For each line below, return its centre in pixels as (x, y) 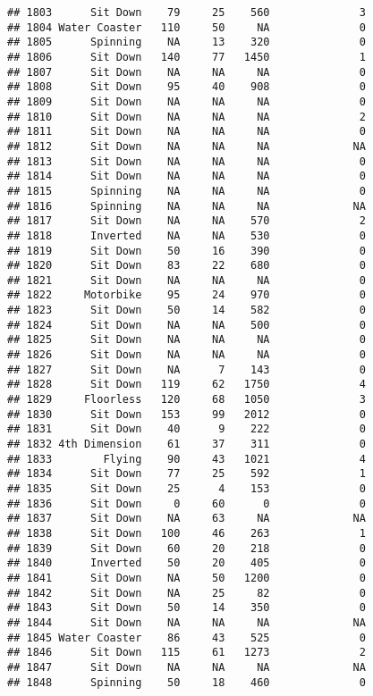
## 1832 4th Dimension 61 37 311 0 (186, 444)
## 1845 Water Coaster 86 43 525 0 (186, 637)
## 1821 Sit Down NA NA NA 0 (186, 280)
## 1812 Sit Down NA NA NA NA (186, 146)
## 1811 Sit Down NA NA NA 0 (186, 132)
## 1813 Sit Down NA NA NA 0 (186, 161)
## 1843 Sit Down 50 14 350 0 (186, 608)
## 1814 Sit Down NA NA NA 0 (186, 176)
